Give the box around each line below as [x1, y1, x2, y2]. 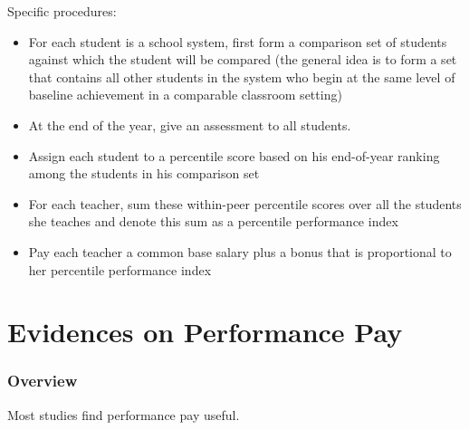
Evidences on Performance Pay [7, 313, 403, 350]
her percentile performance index [28, 260, 212, 279]
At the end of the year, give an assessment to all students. [28, 115, 351, 134]
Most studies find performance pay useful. [7, 405, 240, 424]
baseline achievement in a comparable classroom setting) [28, 85, 342, 104]
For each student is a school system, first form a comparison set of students [28, 32, 447, 51]
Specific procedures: [7, 2, 117, 20]
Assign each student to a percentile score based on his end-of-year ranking [28, 146, 440, 165]
